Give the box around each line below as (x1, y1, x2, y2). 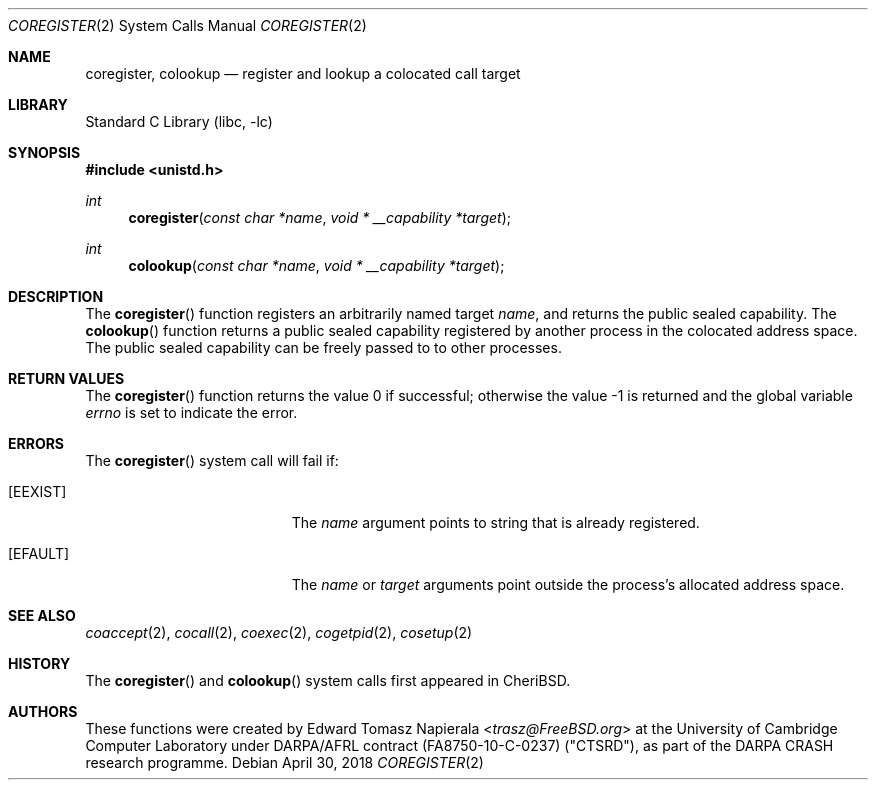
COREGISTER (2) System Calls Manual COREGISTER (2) (8, 17, 367, 34)
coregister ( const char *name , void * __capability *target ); (128, 209, 511, 226)
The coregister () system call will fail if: (85, 452, 339, 469)
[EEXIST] (8, 483, 67, 500)
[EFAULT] (8, 545, 70, 562)
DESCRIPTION (8, 288, 104, 305)
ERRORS (8, 435, 65, 452)
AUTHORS (8, 703, 78, 720)
